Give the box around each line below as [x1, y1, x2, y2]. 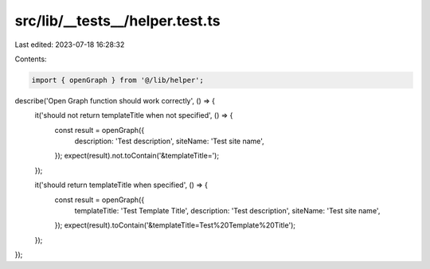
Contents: [14, 54, 47, 64]
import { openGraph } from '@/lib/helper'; [31, 76, 205, 84]
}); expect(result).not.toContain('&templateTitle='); [54, 151, 219, 161]
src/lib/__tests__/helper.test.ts [14, 12, 221, 29]
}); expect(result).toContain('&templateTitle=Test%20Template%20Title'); [54, 220, 296, 230]
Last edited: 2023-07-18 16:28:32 [14, 40, 125, 49]
